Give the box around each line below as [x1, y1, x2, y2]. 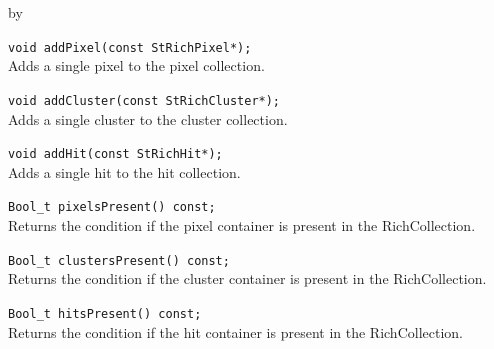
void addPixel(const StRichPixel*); [8, 40, 252, 55]
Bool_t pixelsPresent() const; [8, 200, 216, 215]
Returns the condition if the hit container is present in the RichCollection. [8, 321, 463, 342]
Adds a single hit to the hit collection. [8, 161, 241, 182]
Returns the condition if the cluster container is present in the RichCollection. [8, 268, 487, 289]
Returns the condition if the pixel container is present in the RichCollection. [8, 215, 476, 235]
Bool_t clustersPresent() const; [8, 253, 230, 268]
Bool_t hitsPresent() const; [8, 306, 202, 321]
